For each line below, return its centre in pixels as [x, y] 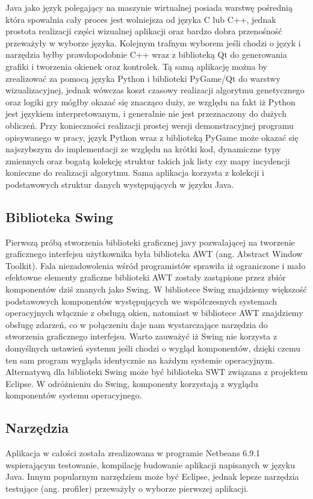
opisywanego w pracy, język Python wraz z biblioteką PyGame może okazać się [152, 137]
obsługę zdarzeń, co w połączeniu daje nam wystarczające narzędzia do [137, 324]
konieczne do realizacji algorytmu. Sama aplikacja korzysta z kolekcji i [135, 172]
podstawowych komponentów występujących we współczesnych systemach [141, 301]
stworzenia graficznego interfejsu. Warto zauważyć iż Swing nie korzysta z [141, 336]
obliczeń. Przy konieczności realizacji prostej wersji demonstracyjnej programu [150, 125]
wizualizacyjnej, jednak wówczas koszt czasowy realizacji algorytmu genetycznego [155, 90]
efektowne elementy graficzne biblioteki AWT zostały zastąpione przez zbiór [146, 277]
